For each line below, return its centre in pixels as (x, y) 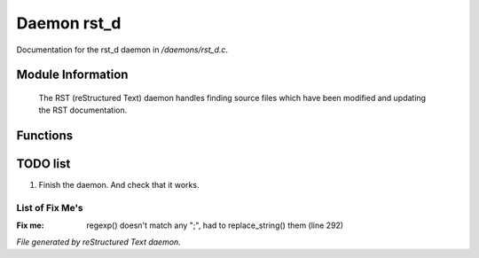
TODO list (43, 164)
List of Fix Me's (50, 208)
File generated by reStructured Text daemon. (98, 242)
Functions (45, 136)
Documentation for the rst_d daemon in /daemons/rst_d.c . (122, 50)
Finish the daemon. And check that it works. (119, 185)
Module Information (72, 75)
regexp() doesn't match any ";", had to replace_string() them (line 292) (215, 225)
